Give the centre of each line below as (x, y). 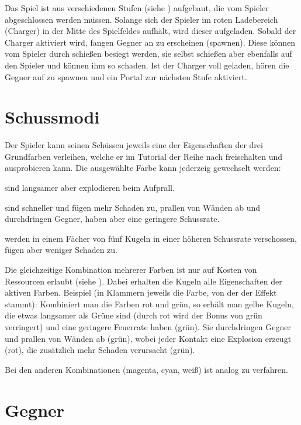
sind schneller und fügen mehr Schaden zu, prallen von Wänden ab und (133, 207)
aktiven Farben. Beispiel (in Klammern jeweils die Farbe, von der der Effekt (141, 292)
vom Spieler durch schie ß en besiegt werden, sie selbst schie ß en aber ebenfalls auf (148, 54)
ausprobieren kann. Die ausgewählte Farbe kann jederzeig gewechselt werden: (143, 168)
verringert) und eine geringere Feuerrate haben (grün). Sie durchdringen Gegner (148, 327)
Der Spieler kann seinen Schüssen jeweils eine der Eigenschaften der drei (134, 145)
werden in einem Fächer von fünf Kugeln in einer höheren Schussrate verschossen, (151, 238)
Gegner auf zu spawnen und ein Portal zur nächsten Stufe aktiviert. (126, 76)
